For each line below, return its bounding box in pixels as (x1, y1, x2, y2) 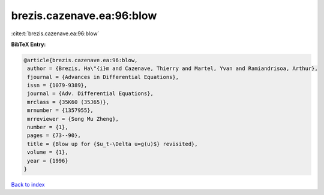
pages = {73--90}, (27, 132, 81, 139)
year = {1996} (27, 157, 68, 164)
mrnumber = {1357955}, (27, 107, 94, 114)
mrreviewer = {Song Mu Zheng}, (27, 115, 119, 122)
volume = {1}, (27, 149, 68, 156)
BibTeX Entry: (11, 41, 46, 48)
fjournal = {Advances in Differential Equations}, (27, 74, 179, 80)
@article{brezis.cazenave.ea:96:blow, (23, 57, 138, 63)
